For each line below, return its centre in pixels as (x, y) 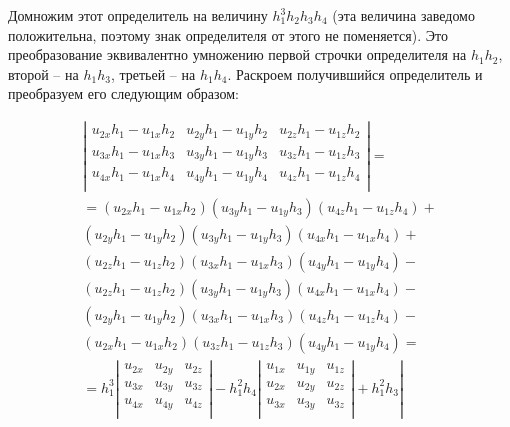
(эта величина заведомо (403, 15)
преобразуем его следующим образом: (123, 93)
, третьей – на (153, 73)
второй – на (43, 73)
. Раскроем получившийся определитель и (355, 73)
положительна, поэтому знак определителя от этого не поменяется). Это (228, 34)
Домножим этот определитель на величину (138, 15)
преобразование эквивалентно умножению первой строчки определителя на (237, 54)
